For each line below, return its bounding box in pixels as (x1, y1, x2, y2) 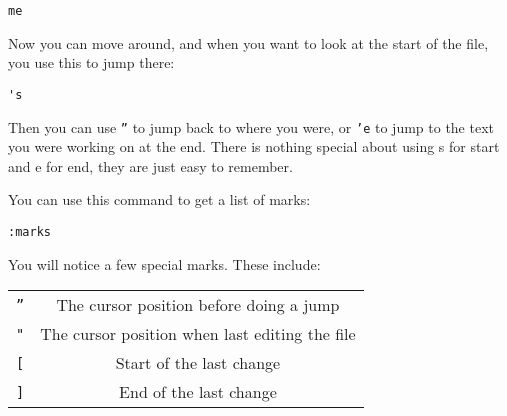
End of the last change (119, 380, 277, 404)
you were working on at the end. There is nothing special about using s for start (8, 136, 500, 157)
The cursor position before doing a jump (56, 293, 340, 317)
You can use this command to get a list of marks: (8, 189, 311, 210)
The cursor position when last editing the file (40, 322, 356, 346)
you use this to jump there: (8, 52, 175, 73)
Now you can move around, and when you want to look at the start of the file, (8, 32, 489, 53)
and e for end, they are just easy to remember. (8, 155, 293, 176)
